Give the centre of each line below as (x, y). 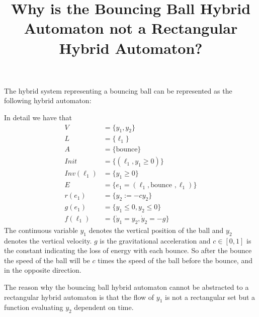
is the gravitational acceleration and (155, 240)
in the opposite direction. (43, 270)
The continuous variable (41, 230)
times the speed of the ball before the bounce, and (175, 260)
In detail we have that (38, 117)
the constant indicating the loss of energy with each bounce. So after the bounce (128, 250)
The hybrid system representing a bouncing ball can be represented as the (118, 90)
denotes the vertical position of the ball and (156, 230)
